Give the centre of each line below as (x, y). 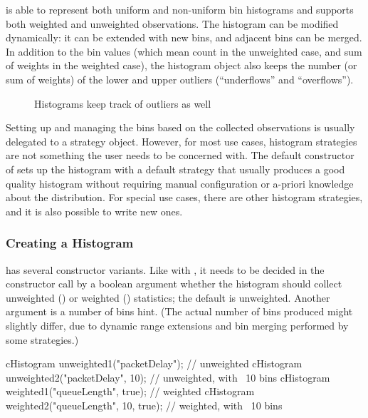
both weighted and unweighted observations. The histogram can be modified (172, 23)
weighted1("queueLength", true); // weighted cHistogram (130, 391)
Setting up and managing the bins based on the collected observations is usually (180, 127)
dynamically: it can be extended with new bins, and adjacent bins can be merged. (184, 37)
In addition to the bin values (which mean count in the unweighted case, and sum (184, 51)
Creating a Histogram (70, 243)
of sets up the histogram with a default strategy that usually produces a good (175, 169)
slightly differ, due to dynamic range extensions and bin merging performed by (177, 325)
